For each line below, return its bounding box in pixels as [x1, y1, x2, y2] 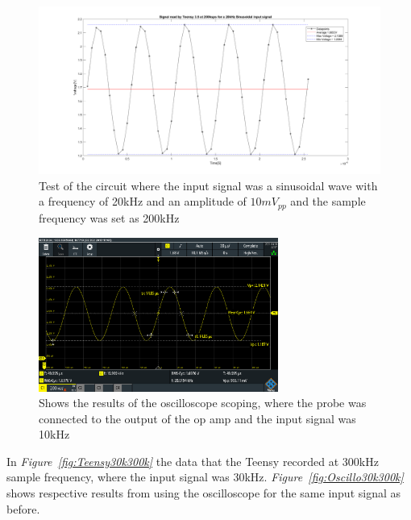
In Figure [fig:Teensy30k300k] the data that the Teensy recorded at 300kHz [6, 452, 379, 469]
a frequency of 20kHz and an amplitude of [39, 193, 247, 210]
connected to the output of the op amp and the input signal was [39, 410, 356, 426]
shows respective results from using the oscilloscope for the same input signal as [6, 485, 401, 501]
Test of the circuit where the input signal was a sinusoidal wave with [39, 177, 378, 193]
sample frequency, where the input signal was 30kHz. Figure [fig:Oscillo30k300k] [6, 468, 404, 485]
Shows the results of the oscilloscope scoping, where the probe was [39, 394, 367, 411]
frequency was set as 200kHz [39, 209, 180, 226]
